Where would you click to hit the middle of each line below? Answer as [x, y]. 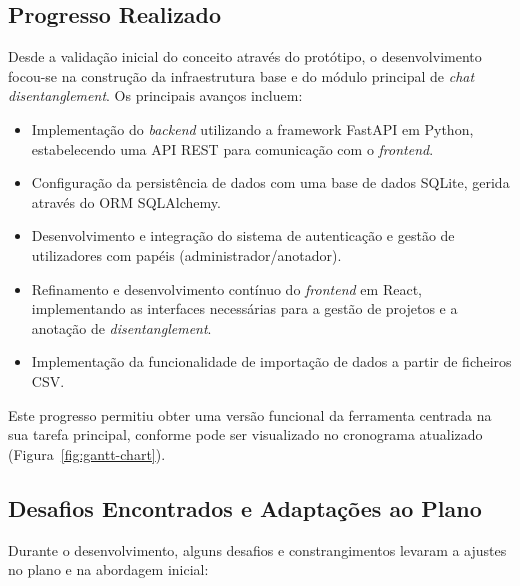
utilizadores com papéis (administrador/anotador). [186, 254]
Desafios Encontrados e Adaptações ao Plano [245, 507]
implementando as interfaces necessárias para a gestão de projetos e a [244, 308]
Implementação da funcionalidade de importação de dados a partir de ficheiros [271, 361]
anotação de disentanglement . [121, 327]
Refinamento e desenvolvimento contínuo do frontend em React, [226, 288]
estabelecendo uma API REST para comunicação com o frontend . [232, 148]
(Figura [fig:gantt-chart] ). [87, 453]
